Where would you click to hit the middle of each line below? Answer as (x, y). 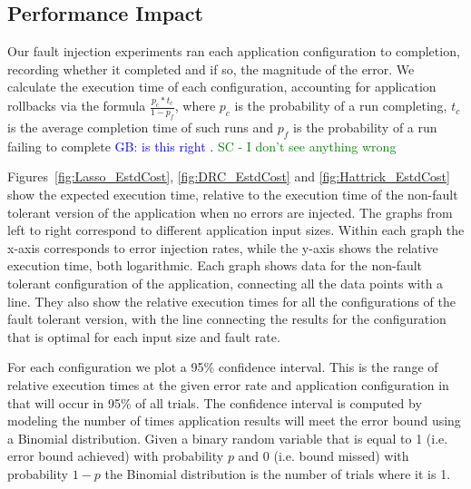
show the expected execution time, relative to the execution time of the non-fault (233, 195)
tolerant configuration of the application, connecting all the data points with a (226, 283)
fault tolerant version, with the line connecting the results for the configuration (227, 319)
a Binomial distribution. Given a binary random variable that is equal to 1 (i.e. (228, 438)
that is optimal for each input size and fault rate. (144, 336)
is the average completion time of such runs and (141, 127)
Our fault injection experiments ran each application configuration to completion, (234, 51)
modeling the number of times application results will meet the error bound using (234, 421)
